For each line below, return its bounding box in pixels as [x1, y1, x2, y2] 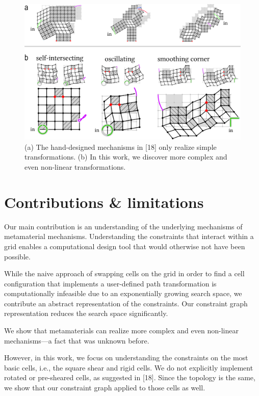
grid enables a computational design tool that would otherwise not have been [4, 241, 245, 251]
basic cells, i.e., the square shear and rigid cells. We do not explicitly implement [4, 362, 253, 373]
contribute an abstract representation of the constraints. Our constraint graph [4, 298, 248, 308]
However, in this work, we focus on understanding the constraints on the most [4, 352, 248, 363]
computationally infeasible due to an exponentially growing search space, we [4, 288, 242, 299]
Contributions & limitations [4, 191, 204, 212]
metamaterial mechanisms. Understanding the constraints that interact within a [4, 231, 254, 242]
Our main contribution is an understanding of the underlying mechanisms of [4, 221, 243, 231]
